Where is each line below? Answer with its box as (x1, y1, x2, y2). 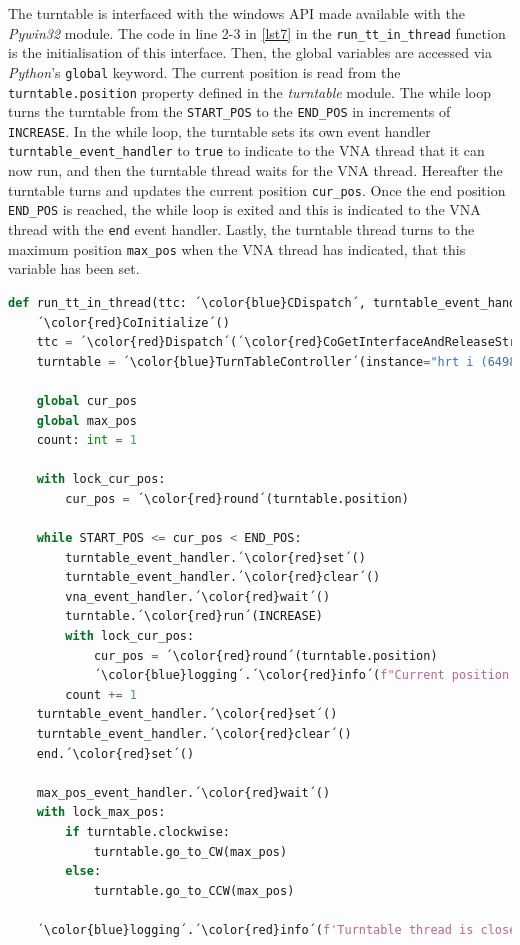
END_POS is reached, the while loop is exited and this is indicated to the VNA (8, 199, 481, 220)
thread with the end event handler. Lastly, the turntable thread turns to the (8, 219, 475, 240)
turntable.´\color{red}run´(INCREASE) (65, 609, 323, 624)
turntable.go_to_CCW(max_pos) (93, 883, 295, 898)
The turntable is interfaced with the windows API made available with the (8, 3, 465, 23)
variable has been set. (8, 258, 140, 279)
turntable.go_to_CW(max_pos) (93, 844, 288, 859)
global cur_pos (36, 393, 137, 408)
